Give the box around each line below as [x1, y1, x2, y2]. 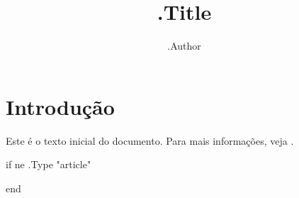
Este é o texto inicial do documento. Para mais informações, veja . [6, 133, 294, 148]
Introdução [6, 92, 115, 121]
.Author [167, 38, 201, 53]
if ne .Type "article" [6, 157, 91, 172]
